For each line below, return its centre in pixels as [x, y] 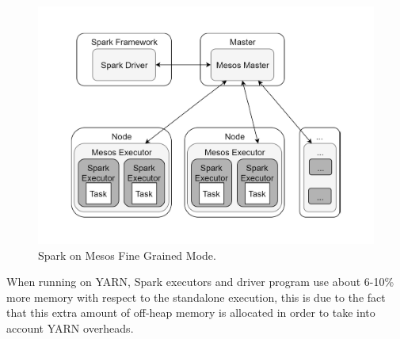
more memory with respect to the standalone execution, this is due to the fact [196, 297]
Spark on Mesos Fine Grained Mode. [127, 255]
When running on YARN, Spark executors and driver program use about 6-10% [200, 282]
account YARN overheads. [70, 328]
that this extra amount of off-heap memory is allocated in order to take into [191, 312]
